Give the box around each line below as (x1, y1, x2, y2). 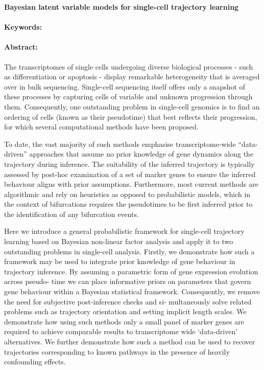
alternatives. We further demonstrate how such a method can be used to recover (4, 336, 255, 347)
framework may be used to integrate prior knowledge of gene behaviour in (4, 256, 235, 267)
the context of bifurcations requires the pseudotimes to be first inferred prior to (4, 199, 253, 209)
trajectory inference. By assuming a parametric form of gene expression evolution (4, 266, 258, 276)
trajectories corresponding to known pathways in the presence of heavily (4, 346, 230, 357)
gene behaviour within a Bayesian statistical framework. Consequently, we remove (4, 286, 260, 297)
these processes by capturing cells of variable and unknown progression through (4, 91, 253, 102)
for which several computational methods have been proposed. (4, 121, 199, 132)
